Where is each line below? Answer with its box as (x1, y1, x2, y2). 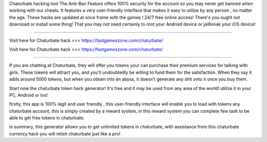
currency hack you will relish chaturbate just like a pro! (9, 131, 121, 137)
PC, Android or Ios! (9, 92, 48, 98)
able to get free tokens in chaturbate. (9, 115, 85, 121)
